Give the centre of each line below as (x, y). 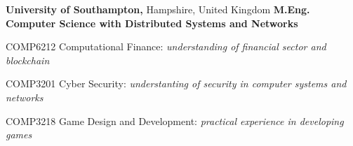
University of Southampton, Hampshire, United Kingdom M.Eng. (158, 9)
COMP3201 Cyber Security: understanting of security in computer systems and (176, 83)
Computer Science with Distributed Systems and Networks (152, 23)
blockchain (28, 60)
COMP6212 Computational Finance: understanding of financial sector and (166, 46)
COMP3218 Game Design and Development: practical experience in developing (175, 121)
